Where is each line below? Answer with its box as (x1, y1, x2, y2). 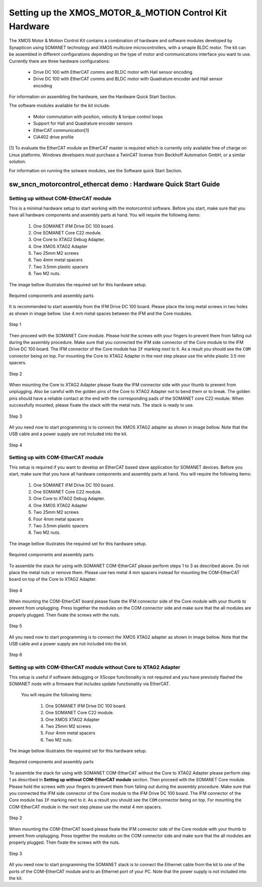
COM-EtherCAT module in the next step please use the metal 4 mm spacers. (9, 804, 162, 810)
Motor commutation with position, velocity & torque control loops (33, 114, 163, 119)
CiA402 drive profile (33, 134, 74, 140)
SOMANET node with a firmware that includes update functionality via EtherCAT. (9, 681, 170, 687)
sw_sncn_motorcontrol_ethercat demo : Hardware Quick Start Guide (9, 180, 220, 189)
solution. (9, 159, 27, 164)
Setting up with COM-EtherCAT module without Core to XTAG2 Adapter (9, 664, 180, 671)
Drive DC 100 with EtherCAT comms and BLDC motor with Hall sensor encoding (33, 69, 193, 75)
